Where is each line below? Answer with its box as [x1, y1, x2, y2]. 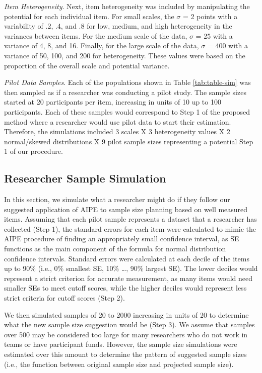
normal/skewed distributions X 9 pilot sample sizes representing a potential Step [4, 136, 253, 146]
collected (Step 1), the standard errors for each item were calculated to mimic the [4, 223, 256, 234]
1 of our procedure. [4, 146, 63, 156]
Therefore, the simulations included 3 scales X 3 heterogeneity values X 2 [4, 126, 230, 137]
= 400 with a [207, 40, 248, 51]
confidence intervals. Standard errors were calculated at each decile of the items [4, 253, 249, 263]
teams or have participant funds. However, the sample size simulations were [4, 339, 237, 349]
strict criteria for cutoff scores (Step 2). [4, 293, 125, 303]
